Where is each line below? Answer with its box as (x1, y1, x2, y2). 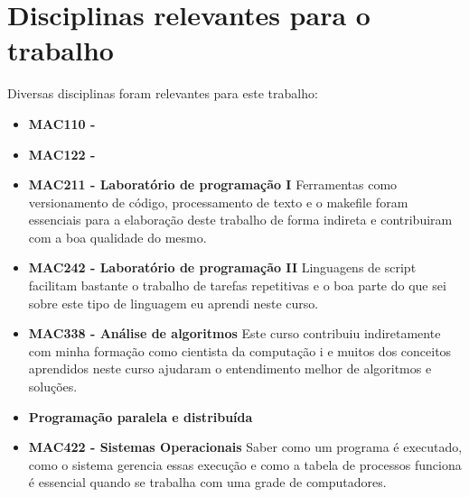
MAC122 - (28, 144, 96, 163)
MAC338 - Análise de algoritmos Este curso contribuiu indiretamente (28, 324, 441, 343)
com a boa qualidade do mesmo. (28, 227, 207, 246)
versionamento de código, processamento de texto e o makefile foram (28, 192, 408, 211)
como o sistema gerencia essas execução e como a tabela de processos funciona (28, 455, 462, 474)
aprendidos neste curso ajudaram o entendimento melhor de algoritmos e (28, 359, 432, 378)
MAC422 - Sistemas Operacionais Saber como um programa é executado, (28, 437, 463, 456)
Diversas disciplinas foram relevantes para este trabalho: (7, 84, 318, 103)
